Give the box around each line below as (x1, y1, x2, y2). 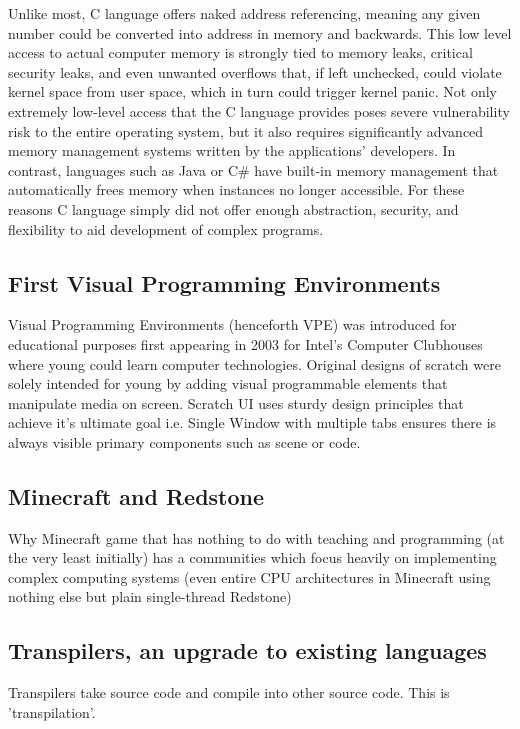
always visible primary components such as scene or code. (8, 431, 361, 452)
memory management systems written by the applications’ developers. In (8, 140, 456, 161)
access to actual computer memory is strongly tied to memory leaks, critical (8, 42, 473, 63)
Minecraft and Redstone (8, 480, 265, 511)
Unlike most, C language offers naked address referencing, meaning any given (8, 3, 481, 23)
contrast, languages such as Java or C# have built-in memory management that (8, 159, 499, 180)
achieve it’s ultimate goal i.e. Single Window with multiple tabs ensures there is (8, 412, 497, 433)
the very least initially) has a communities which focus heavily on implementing (8, 547, 497, 568)
